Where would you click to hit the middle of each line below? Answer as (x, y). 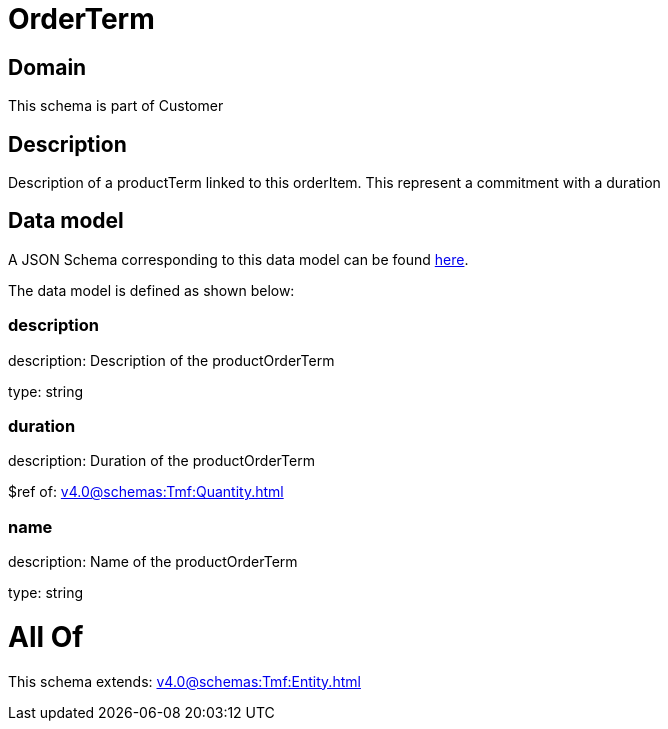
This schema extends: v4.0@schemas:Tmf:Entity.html (184, 681)
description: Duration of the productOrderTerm (161, 461)
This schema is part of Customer (116, 106)
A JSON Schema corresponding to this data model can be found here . (238, 259)
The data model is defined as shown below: (151, 290)
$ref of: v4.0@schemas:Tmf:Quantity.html (146, 492)
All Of (46, 636)
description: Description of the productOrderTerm (171, 360)
